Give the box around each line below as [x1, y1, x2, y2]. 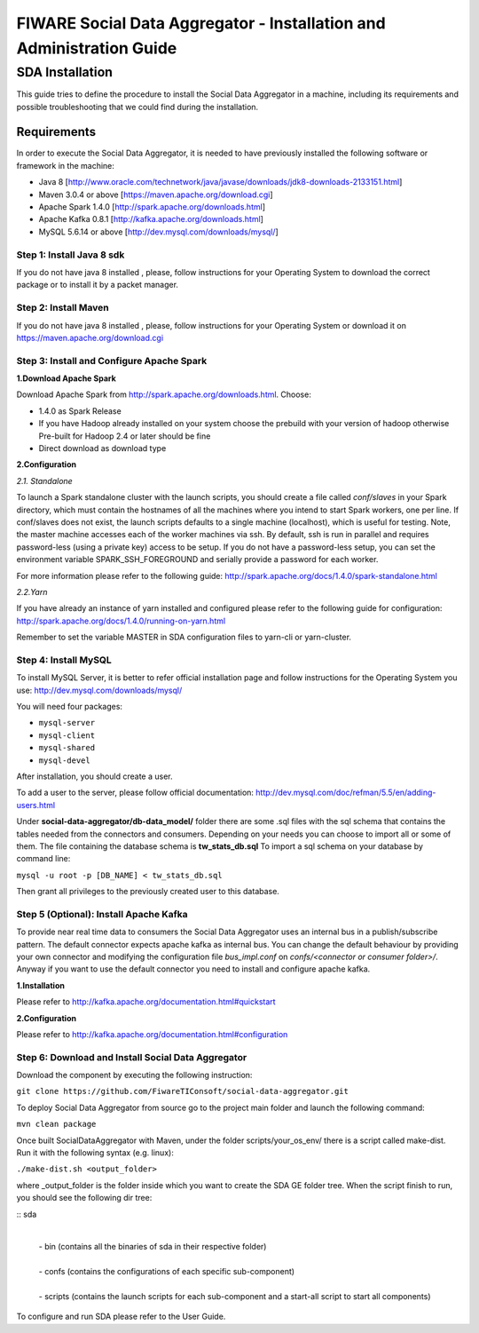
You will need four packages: [16, 701, 123, 711]
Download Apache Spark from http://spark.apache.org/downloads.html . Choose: [16, 389, 312, 400]
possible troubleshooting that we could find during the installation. [16, 101, 259, 112]
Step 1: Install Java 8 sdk [16, 249, 125, 261]
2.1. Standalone [16, 475, 73, 486]
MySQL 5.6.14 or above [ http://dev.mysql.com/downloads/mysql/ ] [38, 226, 279, 237]
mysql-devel [38, 755, 90, 766]
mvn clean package [16, 1119, 97, 1130]
